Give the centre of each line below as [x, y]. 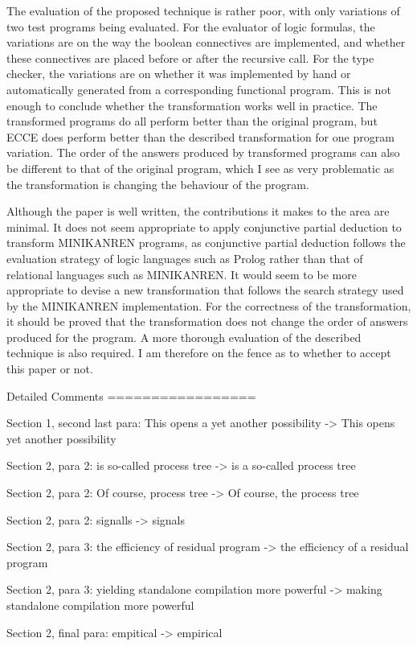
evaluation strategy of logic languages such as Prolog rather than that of [185, 258]
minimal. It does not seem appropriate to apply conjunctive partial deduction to [204, 226]
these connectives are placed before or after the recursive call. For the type [190, 58]
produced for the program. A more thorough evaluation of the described [184, 337]
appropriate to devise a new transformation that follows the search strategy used [205, 290]
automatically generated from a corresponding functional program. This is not [199, 89]
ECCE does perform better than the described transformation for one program [200, 136]
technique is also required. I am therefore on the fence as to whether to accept [199, 353]
